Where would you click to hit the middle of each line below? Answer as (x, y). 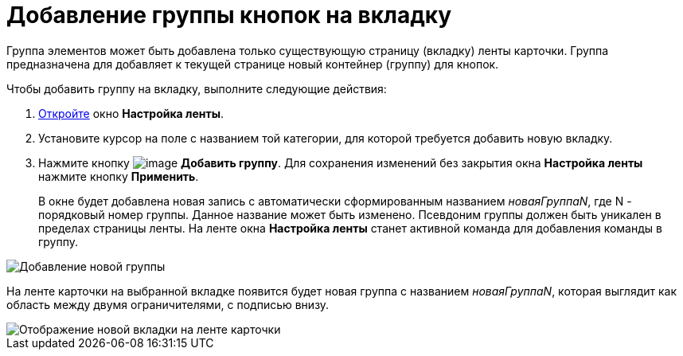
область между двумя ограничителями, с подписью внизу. (168, 304)
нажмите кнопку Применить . (119, 176)
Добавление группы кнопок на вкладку (229, 15)
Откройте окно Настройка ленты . (131, 113)
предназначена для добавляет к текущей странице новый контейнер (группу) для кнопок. (253, 64)
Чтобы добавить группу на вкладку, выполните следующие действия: (197, 88)
